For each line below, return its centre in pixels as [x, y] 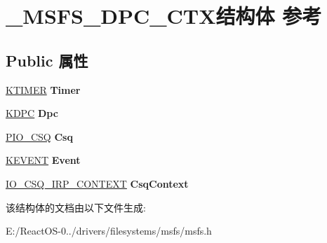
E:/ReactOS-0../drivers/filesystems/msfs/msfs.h [109, 231]
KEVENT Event [43, 160]
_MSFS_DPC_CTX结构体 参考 [164, 16]
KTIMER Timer [43, 89]
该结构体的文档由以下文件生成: [76, 207]
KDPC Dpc [32, 113]
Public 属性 [47, 60]
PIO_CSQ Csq [39, 136]
